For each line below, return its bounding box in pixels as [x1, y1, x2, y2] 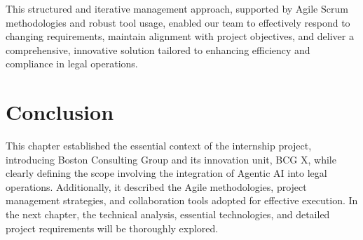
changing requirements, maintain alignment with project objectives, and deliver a [6, 29, 354, 44]
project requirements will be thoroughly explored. [6, 220, 219, 235]
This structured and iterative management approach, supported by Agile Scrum [6, 1, 348, 15]
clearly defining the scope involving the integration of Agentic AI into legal [6, 166, 327, 180]
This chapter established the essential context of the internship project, [6, 138, 312, 153]
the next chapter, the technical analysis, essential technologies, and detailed [6, 207, 330, 222]
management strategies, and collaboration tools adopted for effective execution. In [6, 193, 358, 208]
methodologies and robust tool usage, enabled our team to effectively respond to [6, 15, 350, 29]
